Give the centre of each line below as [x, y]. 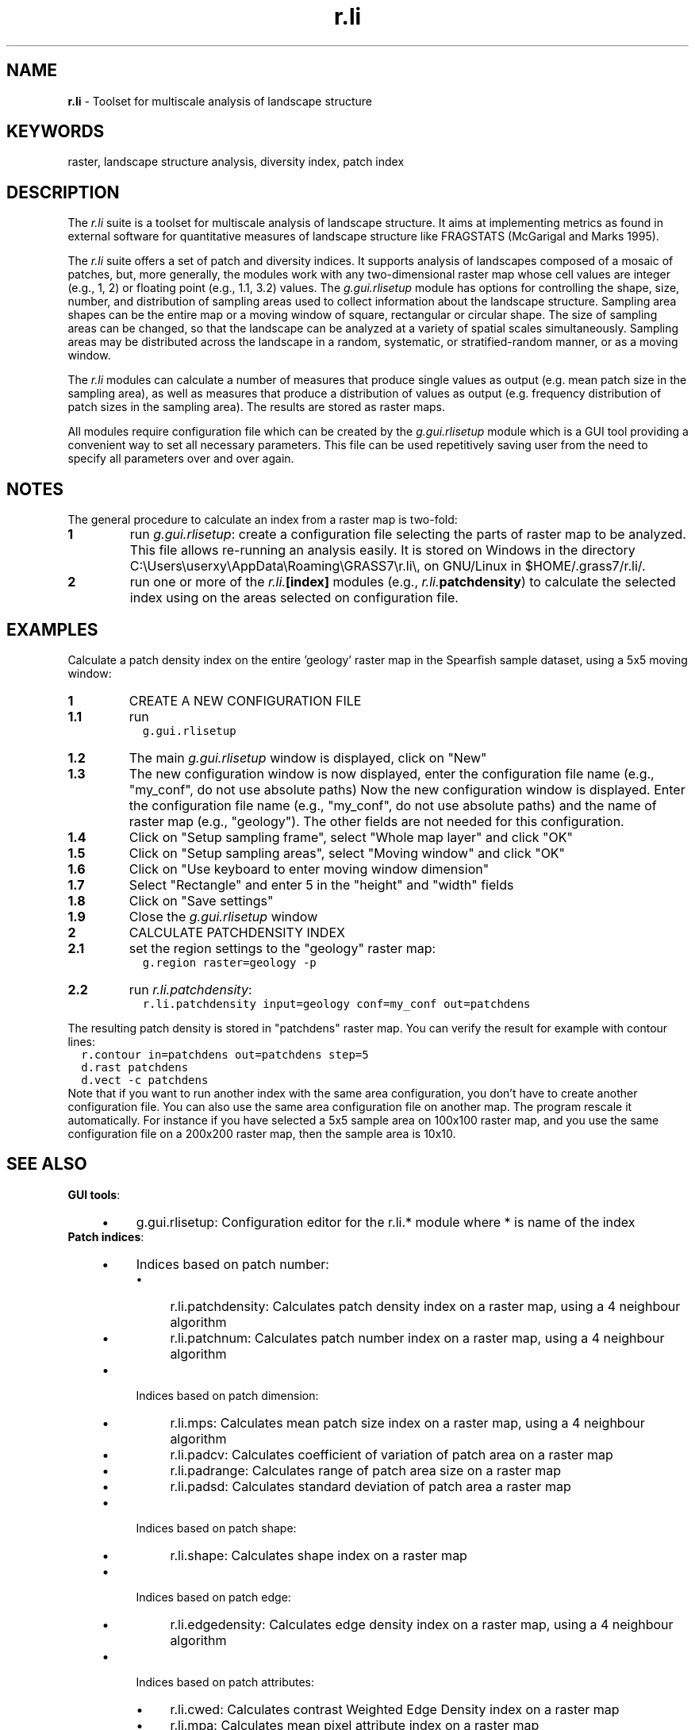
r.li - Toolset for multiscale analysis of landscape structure [220, 101]
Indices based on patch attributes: [225, 1682]
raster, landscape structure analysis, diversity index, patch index [236, 162]
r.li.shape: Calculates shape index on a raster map [319, 1555]
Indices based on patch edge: [213, 1597]
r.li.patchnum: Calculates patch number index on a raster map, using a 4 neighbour [417, 1338]
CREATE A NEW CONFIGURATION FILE [245, 700]
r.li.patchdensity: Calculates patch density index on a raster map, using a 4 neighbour [425, 1306]
